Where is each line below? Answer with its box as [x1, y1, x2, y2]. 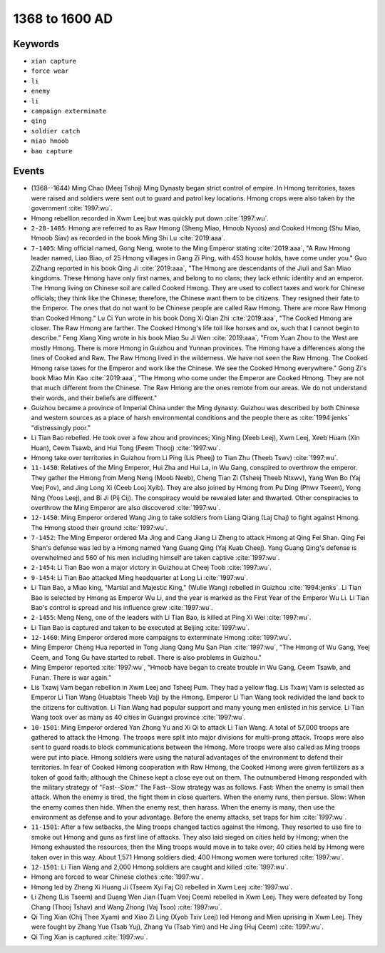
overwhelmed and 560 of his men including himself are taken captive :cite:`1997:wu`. [31, 553, 280, 561]
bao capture [31, 147, 73, 155]
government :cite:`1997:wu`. [31, 204, 113, 213]
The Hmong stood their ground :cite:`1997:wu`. [31, 523, 168, 531]
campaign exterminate [31, 107, 107, 116]
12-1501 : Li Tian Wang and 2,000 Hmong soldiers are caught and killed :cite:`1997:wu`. [31, 863, 289, 872]
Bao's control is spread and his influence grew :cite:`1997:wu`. [31, 603, 213, 611]
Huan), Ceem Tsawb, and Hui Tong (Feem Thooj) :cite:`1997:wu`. [31, 443, 221, 452]
